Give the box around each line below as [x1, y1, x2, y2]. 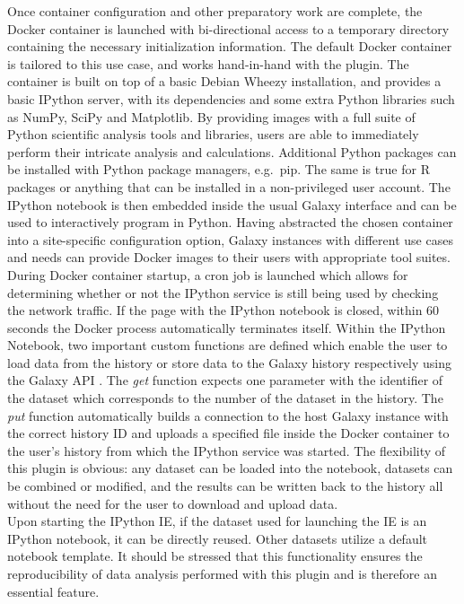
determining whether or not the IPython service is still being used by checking [7, 283, 439, 302]
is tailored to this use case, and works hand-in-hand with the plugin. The [7, 54, 409, 73]
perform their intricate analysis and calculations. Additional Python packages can [7, 142, 457, 161]
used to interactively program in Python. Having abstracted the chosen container [7, 213, 453, 232]
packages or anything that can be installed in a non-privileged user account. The [7, 177, 451, 196]
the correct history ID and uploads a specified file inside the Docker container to [7, 424, 450, 442]
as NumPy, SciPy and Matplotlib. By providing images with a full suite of [7, 107, 416, 126]
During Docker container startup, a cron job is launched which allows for [7, 265, 408, 284]
